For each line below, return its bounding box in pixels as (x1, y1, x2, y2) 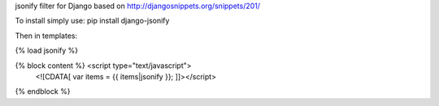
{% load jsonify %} (15, 45, 79, 56)
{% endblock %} (15, 87, 71, 96)
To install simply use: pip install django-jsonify (15, 16, 170, 26)
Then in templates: (15, 31, 78, 40)
